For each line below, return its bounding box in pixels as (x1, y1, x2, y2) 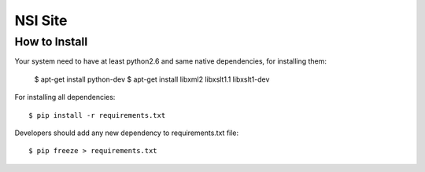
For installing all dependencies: (14, 93, 116, 102)
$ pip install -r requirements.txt (28, 111, 166, 119)
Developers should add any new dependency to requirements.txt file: (14, 128, 239, 137)
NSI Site (14, 12, 68, 29)
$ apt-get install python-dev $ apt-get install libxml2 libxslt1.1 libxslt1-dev (34, 75, 270, 84)
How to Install (14, 35, 88, 49)
